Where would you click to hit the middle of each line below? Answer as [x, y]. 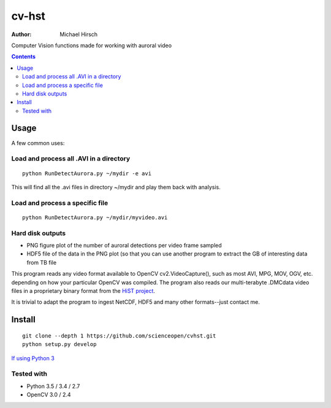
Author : [21, 34]
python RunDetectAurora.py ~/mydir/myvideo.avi [95, 217]
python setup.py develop [59, 344]
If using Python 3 [33, 358]
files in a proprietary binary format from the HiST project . [83, 290]
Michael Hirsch [79, 34]
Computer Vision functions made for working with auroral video [91, 45]
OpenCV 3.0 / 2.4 [49, 395]
